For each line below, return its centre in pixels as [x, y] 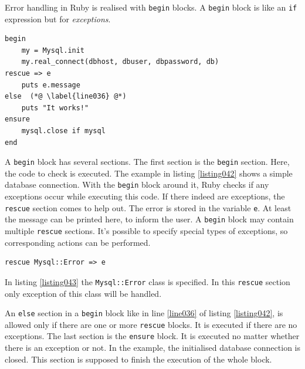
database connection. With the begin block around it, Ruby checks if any [137, 184]
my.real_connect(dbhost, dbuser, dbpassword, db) [120, 62]
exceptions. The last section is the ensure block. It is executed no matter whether [152, 336]
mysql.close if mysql [63, 131]
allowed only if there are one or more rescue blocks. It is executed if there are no [151, 324]
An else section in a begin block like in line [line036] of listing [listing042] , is [144, 313]
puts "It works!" [55, 108]
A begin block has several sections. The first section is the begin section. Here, [147, 162]
